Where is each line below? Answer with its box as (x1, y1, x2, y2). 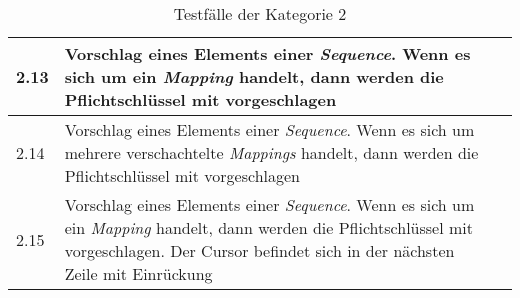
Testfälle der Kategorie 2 (173, 2, 347, 25)
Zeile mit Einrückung (64, 262, 213, 285)
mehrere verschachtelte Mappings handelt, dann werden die (64, 141, 479, 164)
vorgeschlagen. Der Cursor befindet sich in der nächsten (64, 239, 455, 262)
